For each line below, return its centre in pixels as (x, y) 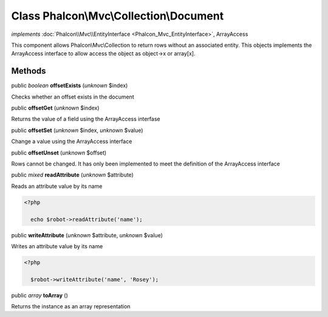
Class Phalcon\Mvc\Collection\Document (118, 16)
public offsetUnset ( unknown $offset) (59, 153)
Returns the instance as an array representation (71, 307)
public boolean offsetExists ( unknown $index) (70, 86)
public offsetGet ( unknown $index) (55, 108)
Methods (29, 71)
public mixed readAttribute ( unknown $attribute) (72, 175)
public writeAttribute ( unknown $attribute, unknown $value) (87, 235)
